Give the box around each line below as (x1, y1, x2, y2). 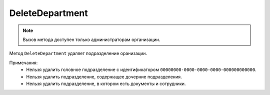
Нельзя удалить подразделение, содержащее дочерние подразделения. (26, 73, 182, 79)
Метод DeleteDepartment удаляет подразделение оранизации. (9, 50, 147, 56)
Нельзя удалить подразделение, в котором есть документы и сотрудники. (26, 80, 186, 86)
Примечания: (9, 59, 38, 65)
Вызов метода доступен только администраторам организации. (22, 36, 160, 42)
